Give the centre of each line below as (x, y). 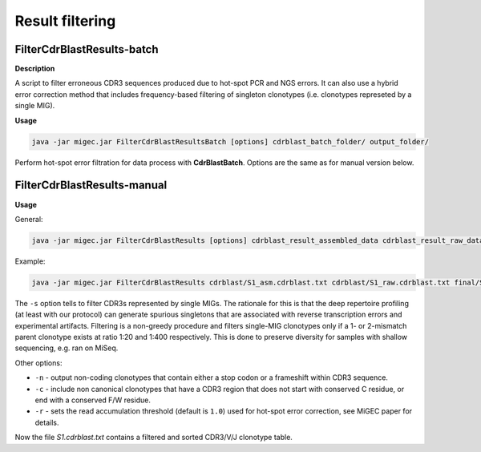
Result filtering (65, 21)
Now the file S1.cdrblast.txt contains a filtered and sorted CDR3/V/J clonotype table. (154, 438)
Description (35, 69)
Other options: (38, 363)
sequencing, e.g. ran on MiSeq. (67, 348)
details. (47, 422)
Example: (30, 261)
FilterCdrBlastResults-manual (91, 186)
